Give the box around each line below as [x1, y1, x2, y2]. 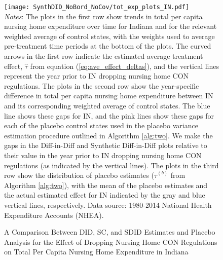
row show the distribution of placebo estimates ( [4, 170, 154, 180]
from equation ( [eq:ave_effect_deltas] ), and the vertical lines [30, 60, 219, 71]
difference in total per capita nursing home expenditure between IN [4, 90, 213, 101]
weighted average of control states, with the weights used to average [4, 30, 215, 41]
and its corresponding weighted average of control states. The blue [4, 100, 210, 110]
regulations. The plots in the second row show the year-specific [4, 80, 199, 91]
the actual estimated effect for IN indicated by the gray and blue [4, 190, 205, 200]
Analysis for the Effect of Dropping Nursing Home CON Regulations [4, 236, 217, 247]
